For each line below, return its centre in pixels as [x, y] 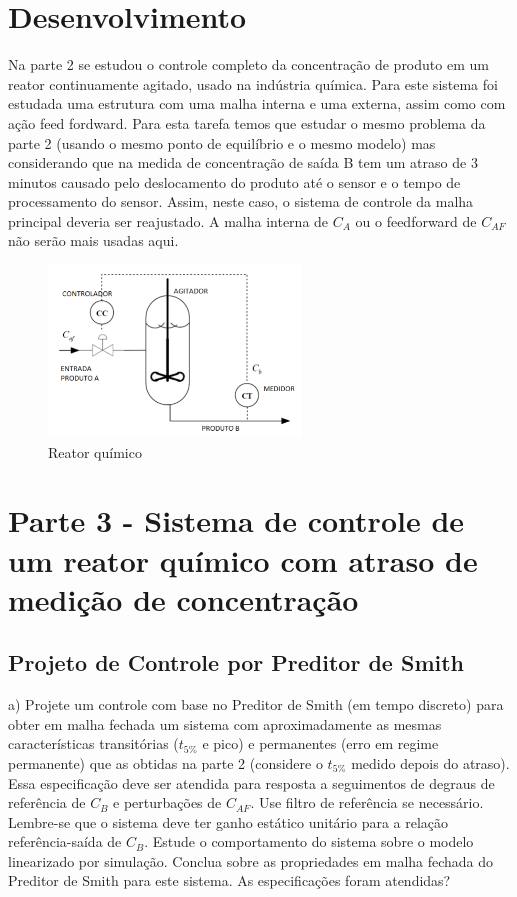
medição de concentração [183, 598]
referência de [47, 802]
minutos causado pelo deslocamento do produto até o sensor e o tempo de [234, 181]
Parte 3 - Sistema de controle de [236, 520]
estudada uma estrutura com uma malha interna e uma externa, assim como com [257, 103]
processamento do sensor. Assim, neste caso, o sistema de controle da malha [241, 201]
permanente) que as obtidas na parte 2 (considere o [165, 762]
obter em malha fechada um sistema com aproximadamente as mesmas [225, 723]
